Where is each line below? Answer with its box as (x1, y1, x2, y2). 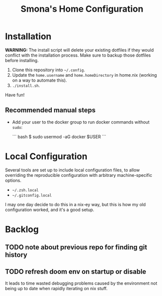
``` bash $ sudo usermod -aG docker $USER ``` (12, 133, 106, 140)
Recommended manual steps (5, 106, 96, 114)
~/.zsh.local (12, 188, 39, 192)
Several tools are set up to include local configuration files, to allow (5, 167, 140, 173)
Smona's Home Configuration (20, 3, 143, 15)
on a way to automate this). (12, 77, 67, 83)
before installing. (5, 57, 39, 63)
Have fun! (5, 92, 25, 98)
